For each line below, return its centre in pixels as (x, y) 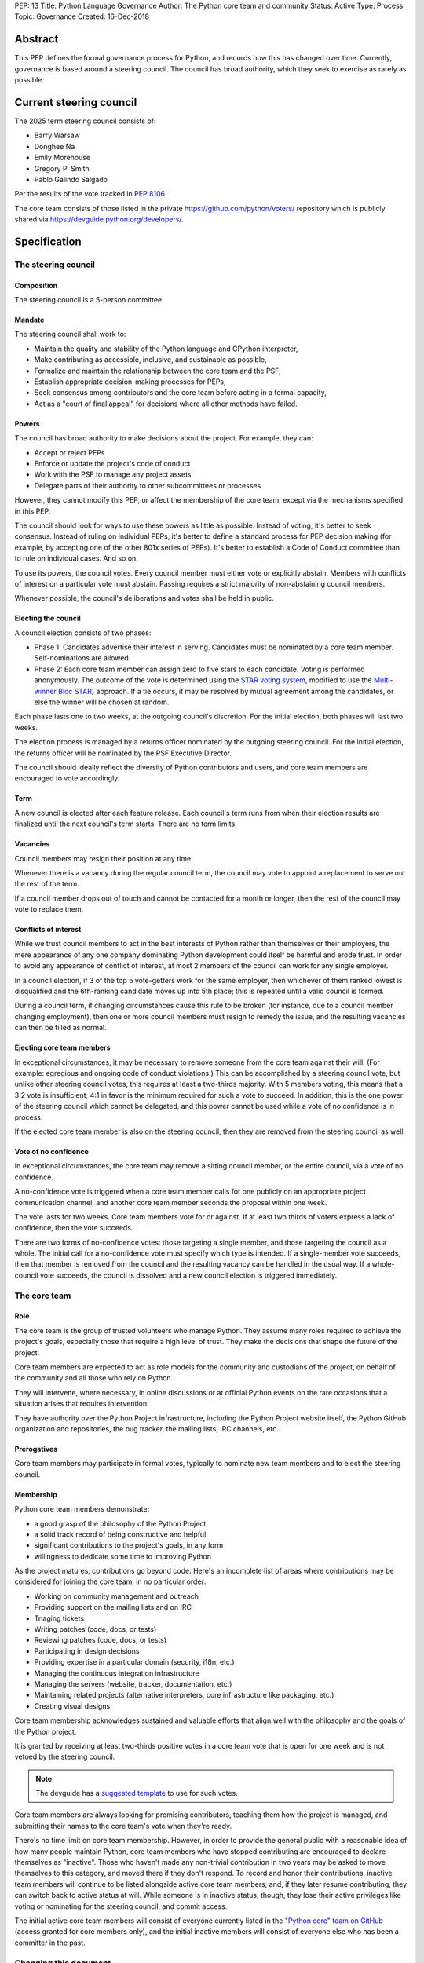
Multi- (383, 680)
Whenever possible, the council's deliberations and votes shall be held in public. (144, 598)
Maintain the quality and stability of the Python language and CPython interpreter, (166, 349)
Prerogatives (36, 1449)
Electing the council (48, 618)
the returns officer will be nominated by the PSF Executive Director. (123, 753)
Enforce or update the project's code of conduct (112, 463)
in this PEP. (33, 511)
